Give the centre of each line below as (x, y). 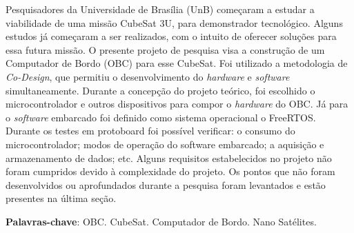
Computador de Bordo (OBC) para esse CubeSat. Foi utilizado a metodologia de (177, 63)
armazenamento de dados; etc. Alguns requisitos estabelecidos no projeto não (169, 158)
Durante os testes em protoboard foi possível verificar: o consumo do (150, 131)
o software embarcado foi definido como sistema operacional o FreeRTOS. (161, 117)
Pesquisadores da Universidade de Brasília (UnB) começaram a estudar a (160, 9)
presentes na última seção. (61, 198)
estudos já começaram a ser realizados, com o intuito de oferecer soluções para (171, 36)
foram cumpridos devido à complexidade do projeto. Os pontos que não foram (170, 171)
